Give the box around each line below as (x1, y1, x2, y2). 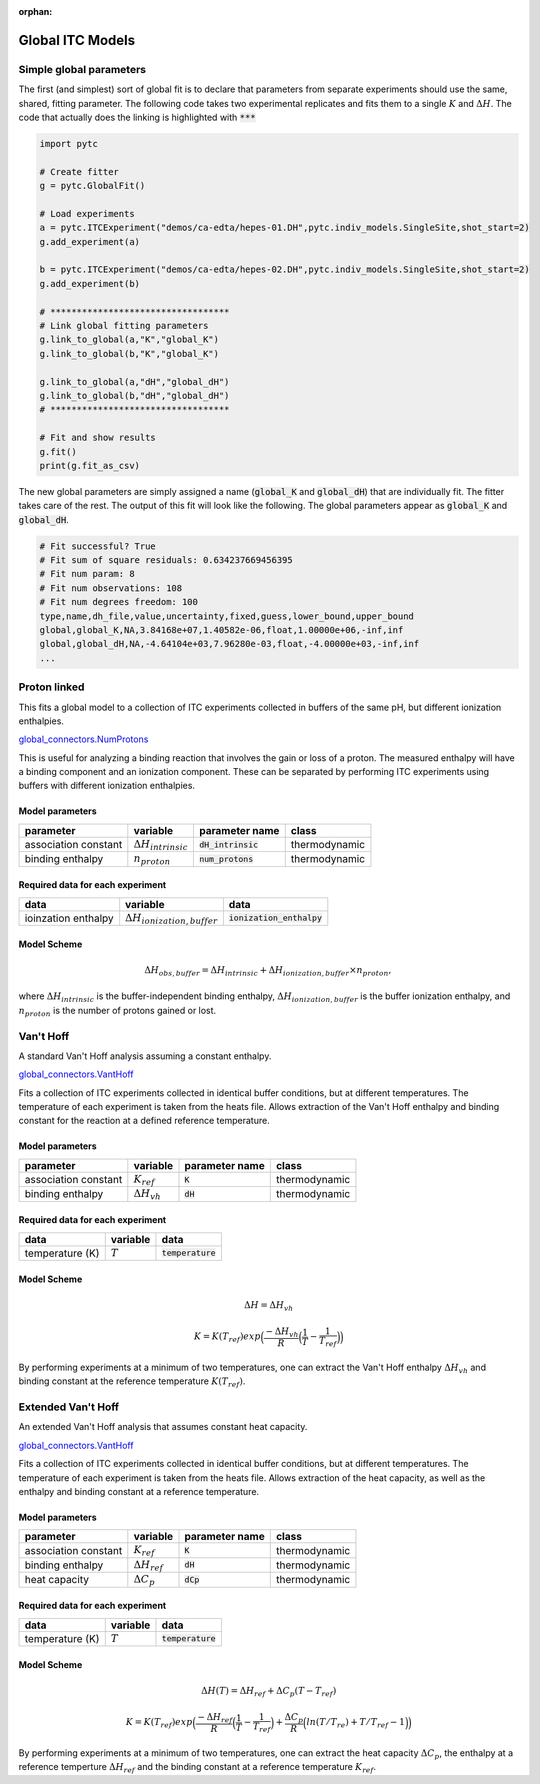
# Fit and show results (39, 432, 157, 444)
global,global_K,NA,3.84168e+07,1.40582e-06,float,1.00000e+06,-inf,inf (39, 625, 404, 635)
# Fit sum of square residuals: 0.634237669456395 (39, 555, 294, 566)
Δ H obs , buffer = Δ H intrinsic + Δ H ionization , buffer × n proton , (144, 964, 392, 978)
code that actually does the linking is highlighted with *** (18, 111, 256, 123)
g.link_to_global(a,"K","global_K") (39, 334, 220, 345)
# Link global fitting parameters (39, 320, 209, 331)
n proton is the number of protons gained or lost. (18, 1004, 217, 1019)
